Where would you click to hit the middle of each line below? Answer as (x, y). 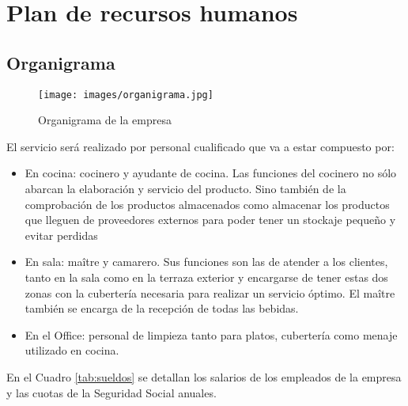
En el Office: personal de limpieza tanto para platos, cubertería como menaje (211, 334)
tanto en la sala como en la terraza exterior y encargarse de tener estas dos (206, 277)
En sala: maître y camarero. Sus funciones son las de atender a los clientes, (206, 262)
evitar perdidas (61, 235)
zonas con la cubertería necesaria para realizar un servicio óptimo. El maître (210, 292)
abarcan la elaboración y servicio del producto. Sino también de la (185, 189)
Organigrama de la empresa (105, 120)
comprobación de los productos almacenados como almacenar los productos (207, 204)
